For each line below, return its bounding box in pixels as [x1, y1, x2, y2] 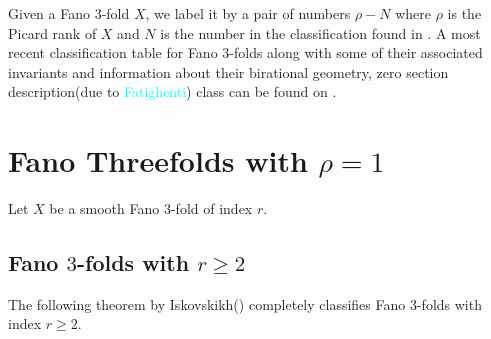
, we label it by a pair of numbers [145, 3, 351, 23]
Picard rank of [8, 22, 97, 43]
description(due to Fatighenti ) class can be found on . [8, 81, 337, 102]
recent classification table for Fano [8, 42, 218, 63]
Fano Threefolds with [8, 140, 308, 181]
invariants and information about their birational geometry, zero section [8, 61, 449, 82]
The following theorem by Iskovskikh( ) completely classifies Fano [8, 293, 406, 314]
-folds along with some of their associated [229, 42, 483, 63]
